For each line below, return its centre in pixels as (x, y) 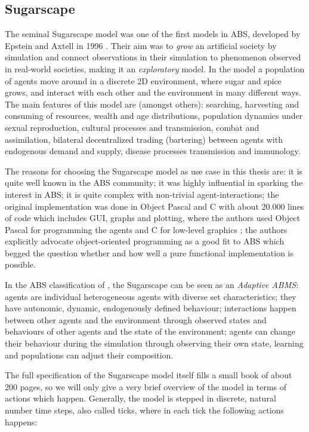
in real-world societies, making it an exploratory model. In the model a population (155, 68)
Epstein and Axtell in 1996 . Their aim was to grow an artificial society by (141, 45)
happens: (21, 422)
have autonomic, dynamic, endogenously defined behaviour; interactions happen (151, 308)
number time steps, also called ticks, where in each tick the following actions (144, 410)
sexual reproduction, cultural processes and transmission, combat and (132, 127)
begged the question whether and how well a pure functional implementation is (149, 252)
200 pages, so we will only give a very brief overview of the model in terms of (146, 386)
